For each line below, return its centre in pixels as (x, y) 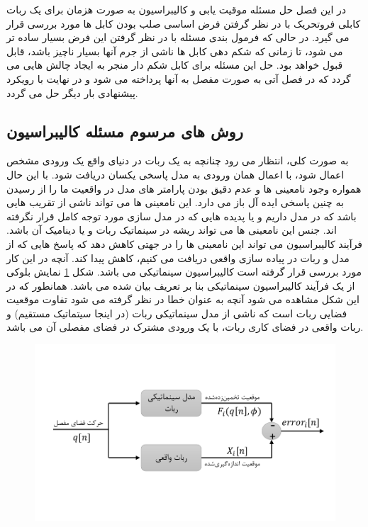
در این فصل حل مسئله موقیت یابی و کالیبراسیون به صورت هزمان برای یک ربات (176, 9)
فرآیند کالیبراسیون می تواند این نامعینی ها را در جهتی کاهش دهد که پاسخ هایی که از (185, 243)
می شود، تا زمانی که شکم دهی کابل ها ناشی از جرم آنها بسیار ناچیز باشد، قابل (175, 51)
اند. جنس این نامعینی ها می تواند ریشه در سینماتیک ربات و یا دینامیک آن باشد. (172, 230)
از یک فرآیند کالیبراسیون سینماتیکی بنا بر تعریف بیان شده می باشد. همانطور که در (181, 285)
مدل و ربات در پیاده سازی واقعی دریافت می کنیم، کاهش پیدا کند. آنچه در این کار (178, 257)
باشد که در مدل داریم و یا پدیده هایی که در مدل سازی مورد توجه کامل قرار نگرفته (182, 216)
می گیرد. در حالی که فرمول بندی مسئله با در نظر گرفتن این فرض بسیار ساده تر (178, 37)
